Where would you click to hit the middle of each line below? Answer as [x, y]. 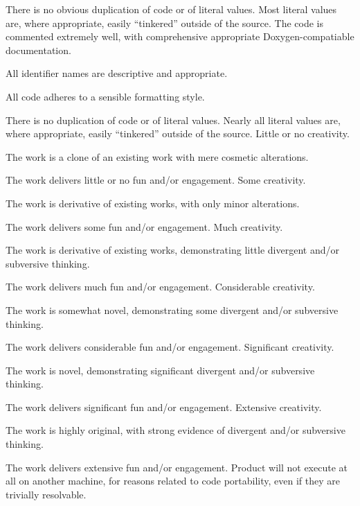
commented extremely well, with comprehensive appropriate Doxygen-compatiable [180, 36]
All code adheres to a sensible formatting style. [105, 96]
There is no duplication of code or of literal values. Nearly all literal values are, [173, 120]
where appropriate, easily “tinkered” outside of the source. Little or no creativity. [178, 133]
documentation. [38, 50]
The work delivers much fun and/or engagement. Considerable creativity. [160, 287]
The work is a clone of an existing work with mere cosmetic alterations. [157, 156]
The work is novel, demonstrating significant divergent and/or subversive [160, 370]
